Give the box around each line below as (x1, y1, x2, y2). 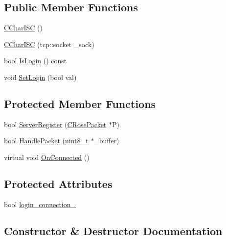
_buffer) (94, 135, 119, 146)
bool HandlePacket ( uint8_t (4, 135, 89, 146)
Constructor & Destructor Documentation (4, 223, 223, 238)
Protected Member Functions (4, 96, 156, 111)
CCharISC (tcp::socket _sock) (4, 39, 94, 49)
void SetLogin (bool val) (4, 72, 77, 82)
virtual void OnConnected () (4, 152, 90, 162)
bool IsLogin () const (4, 55, 67, 66)
